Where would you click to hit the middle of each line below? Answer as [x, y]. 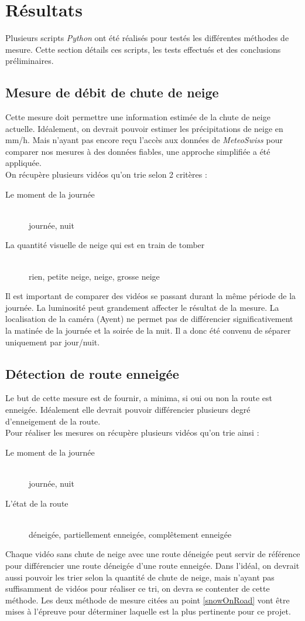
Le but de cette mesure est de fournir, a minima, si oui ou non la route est [139, 398]
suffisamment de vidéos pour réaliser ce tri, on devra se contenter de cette [138, 588]
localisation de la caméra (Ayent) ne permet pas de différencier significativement [149, 319]
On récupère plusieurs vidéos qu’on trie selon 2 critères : [106, 174]
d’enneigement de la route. [53, 421]
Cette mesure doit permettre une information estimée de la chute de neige [138, 117]
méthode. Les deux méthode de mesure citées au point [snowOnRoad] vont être [148, 600]
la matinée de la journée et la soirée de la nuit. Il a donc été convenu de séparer [148, 330]
